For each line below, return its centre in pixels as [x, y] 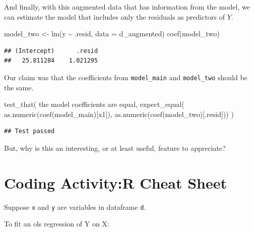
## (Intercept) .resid [51, 51]
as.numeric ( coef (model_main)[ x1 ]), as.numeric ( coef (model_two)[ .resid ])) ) [119, 114]
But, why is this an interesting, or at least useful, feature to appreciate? [115, 148]
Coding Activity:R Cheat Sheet [115, 182]
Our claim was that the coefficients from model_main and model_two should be [126, 77]
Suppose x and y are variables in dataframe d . [75, 207]
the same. [19, 87]
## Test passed [29, 131]
